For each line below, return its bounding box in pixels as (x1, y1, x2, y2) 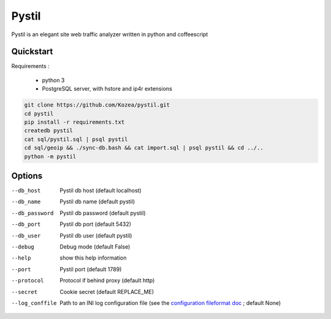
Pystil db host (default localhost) (59, 187, 142, 194)
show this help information (59, 254, 127, 261)
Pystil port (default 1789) (59, 265, 122, 272)
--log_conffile (11, 299, 58, 306)
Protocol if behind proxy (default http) (59, 277, 155, 284)
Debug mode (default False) (59, 243, 131, 250)
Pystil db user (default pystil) (59, 231, 132, 239)
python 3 (42, 77, 65, 84)
